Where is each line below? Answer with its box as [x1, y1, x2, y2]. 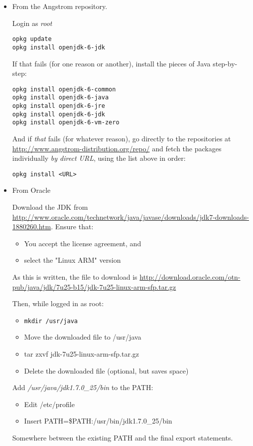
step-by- [213, 58, 238, 68]
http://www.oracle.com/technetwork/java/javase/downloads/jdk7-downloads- [12, 211, 249, 222]
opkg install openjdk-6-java [12, 94, 109, 101]
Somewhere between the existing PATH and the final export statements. [12, 432, 233, 443]
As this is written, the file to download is [12, 271, 137, 282]
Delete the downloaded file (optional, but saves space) [24, 365, 189, 376]
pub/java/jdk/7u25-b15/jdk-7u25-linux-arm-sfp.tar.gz [12, 281, 176, 292]
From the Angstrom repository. [12, 1, 108, 11]
